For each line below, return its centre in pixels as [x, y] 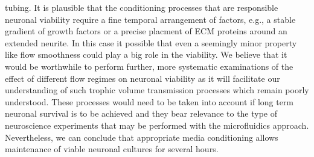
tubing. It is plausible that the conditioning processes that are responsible [142, 7]
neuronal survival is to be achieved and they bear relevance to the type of [141, 113]
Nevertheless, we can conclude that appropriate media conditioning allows [142, 137]
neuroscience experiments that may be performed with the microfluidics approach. [157, 125]
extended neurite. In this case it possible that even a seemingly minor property [151, 42]
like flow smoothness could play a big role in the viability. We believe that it [146, 54]
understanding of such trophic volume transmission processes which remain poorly [157, 90]
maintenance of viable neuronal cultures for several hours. [112, 149]
